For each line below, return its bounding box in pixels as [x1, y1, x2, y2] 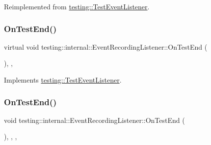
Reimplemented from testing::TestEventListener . [4, 1, 150, 11]
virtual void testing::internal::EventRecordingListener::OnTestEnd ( [4, 41, 208, 52]
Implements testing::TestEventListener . [4, 75, 122, 85]
